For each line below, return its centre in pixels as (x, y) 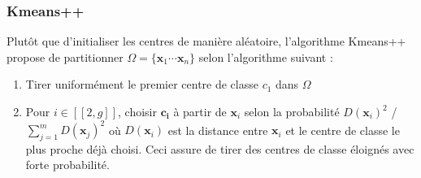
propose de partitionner (65, 56)
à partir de (200, 111)
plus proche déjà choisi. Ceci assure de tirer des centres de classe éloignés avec (220, 148)
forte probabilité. (67, 165)
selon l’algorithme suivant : (266, 56)
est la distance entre (218, 130)
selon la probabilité (292, 111)
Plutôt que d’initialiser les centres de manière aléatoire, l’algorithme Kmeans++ (206, 41)
